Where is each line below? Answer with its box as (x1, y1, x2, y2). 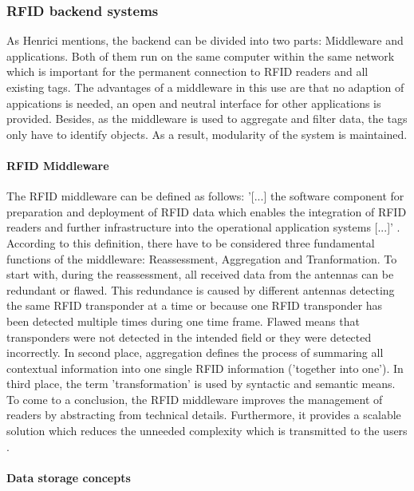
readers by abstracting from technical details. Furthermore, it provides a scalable (6, 406, 401, 423)
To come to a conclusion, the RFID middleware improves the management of (6, 390, 383, 407)
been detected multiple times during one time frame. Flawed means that (6, 312, 360, 329)
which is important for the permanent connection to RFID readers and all (6, 63, 369, 80)
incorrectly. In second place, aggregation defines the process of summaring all (6, 344, 384, 361)
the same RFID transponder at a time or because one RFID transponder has (6, 297, 383, 314)
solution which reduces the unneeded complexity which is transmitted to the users (6, 422, 408, 439)
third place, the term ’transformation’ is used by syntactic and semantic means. (6, 375, 396, 392)
